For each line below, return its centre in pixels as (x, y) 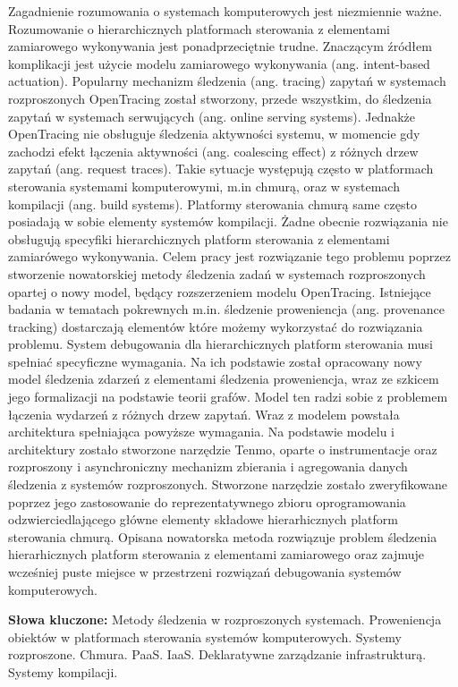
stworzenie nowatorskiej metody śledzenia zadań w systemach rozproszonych (217, 273)
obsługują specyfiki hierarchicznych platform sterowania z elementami (199, 238)
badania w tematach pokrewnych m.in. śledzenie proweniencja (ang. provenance (226, 309)
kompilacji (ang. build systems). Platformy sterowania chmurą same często (212, 204)
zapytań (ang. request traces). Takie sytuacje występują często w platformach (221, 169)
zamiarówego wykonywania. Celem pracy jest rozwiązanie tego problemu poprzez (229, 256)
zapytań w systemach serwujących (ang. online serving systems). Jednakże (212, 116)
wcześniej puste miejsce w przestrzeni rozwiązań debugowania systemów (205, 572)
